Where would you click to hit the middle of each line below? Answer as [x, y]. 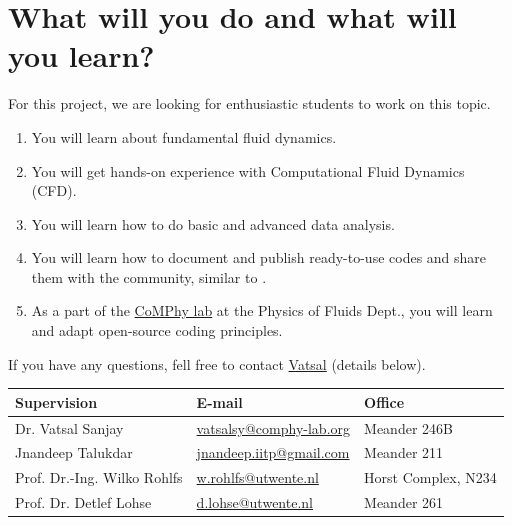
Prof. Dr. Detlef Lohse [83, 502]
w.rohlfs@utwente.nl [257, 477]
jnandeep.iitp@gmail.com [273, 452]
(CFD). [54, 190]
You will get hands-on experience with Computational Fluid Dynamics [248, 170]
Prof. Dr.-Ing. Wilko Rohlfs [99, 477]
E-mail [219, 401]
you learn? [81, 55]
